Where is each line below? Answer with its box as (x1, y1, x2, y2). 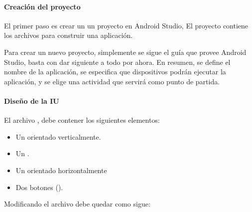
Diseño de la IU (4, 95, 59, 106)
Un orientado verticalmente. (15, 131, 101, 142)
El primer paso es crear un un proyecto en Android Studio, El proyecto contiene (4, 20, 249, 30)
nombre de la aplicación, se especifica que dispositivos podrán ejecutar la (4, 66, 226, 77)
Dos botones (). (15, 182, 63, 192)
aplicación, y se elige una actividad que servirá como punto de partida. (4, 76, 220, 86)
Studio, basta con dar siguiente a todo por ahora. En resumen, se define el (4, 56, 231, 67)
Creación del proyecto (4, 1, 81, 11)
